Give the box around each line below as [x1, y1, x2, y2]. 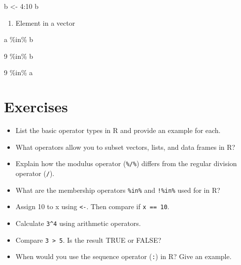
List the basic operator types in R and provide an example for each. [15, 125, 221, 135]
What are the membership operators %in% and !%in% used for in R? [15, 184, 220, 195]
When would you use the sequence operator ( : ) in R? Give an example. [15, 251, 232, 262]
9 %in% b [4, 50, 34, 61]
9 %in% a [4, 67, 33, 78]
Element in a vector [15, 17, 75, 28]
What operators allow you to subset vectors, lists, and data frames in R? [15, 141, 236, 152]
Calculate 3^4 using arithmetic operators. [15, 218, 141, 228]
